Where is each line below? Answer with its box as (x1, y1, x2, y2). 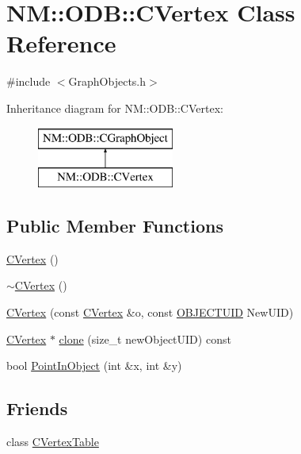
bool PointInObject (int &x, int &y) (6, 357, 182, 374)
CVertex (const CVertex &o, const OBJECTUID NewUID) (6, 304, 294, 321)
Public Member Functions (6, 214, 223, 238)
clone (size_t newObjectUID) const (59, 330, 231, 347)
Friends (6, 396, 68, 421)
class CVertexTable (6, 433, 99, 450)
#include (6, 73, 51, 90)
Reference (6, 27, 116, 60)
